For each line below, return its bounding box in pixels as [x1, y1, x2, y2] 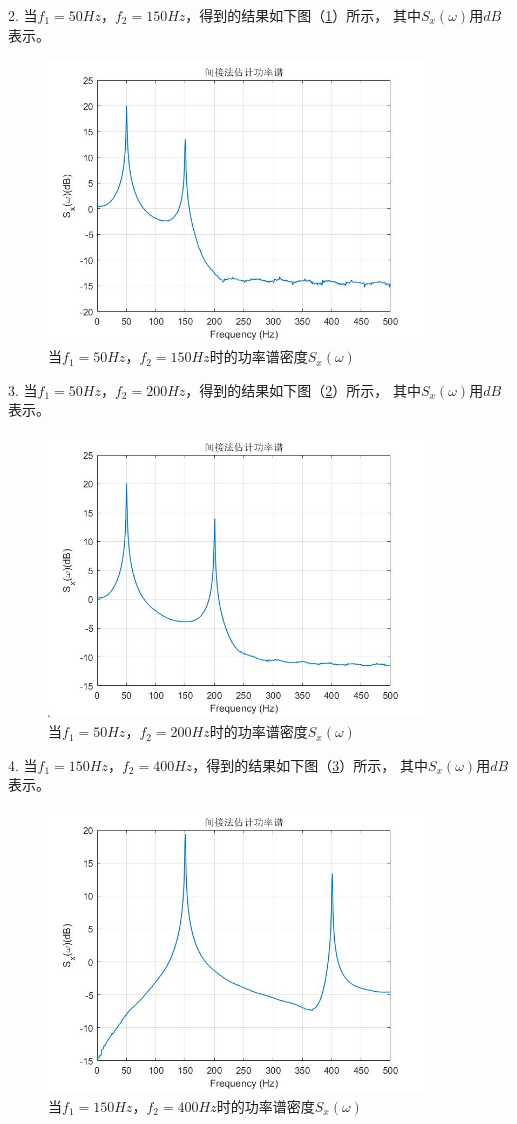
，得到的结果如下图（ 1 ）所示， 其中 [185, 5, 421, 25]
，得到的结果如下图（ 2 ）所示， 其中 [185, 379, 421, 400]
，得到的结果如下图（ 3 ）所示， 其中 [192, 754, 428, 775]
